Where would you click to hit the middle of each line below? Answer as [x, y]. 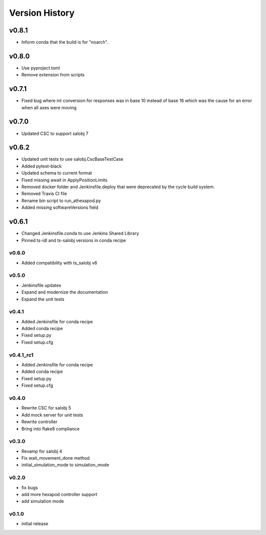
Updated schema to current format [57, 173]
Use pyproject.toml [41, 68]
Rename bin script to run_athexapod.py [61, 201]
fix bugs [30, 487]
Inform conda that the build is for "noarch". [65, 42]
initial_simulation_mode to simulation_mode [65, 465]
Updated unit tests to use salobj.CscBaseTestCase [72, 159]
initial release [35, 524]
